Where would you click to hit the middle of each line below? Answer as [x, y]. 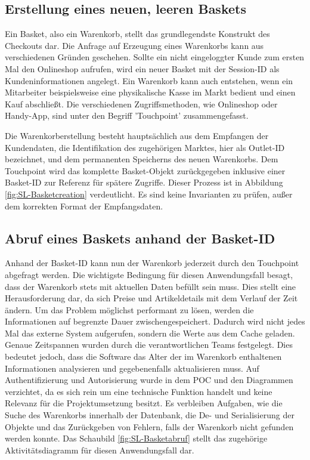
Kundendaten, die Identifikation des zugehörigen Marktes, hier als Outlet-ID [145, 147]
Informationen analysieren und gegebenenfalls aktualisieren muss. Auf [132, 368]
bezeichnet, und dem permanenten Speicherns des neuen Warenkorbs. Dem [142, 159]
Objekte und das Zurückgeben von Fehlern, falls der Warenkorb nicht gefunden [149, 426]
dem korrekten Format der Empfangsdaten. [84, 206]
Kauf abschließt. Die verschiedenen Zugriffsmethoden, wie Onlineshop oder [141, 104]
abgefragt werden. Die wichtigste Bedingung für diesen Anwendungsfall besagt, [149, 274]
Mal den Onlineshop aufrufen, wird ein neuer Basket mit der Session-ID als [142, 68]
